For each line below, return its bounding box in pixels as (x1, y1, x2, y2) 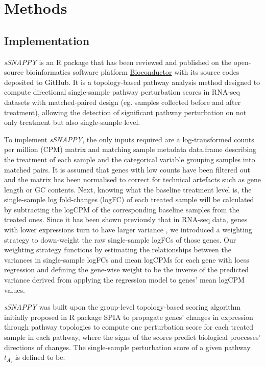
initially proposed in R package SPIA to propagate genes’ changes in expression (4, 311, 253, 322)
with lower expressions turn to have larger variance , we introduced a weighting (4, 224, 252, 235)
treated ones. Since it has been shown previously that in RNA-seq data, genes (4, 214, 248, 225)
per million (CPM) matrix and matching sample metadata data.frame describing (4, 144, 257, 155)
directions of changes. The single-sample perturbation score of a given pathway (4, 341, 251, 352)
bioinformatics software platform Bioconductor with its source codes (26, 67, 239, 77)
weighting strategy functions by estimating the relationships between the (4, 244, 231, 255)
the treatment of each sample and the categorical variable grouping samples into (4, 154, 255, 164)
